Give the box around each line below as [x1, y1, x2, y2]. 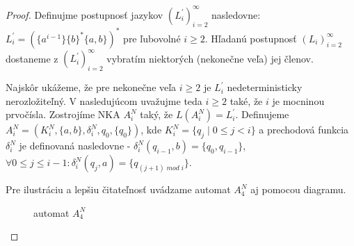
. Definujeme [235, 107, 289, 122]
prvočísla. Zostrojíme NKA [6, 107, 120, 122]
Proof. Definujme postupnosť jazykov [6, 7, 163, 22]
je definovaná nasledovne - [19, 138, 131, 153]
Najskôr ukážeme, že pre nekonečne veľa [6, 80, 177, 95]
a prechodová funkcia [259, 122, 349, 137]
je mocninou [272, 93, 325, 108]
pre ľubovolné [123, 31, 181, 45]
